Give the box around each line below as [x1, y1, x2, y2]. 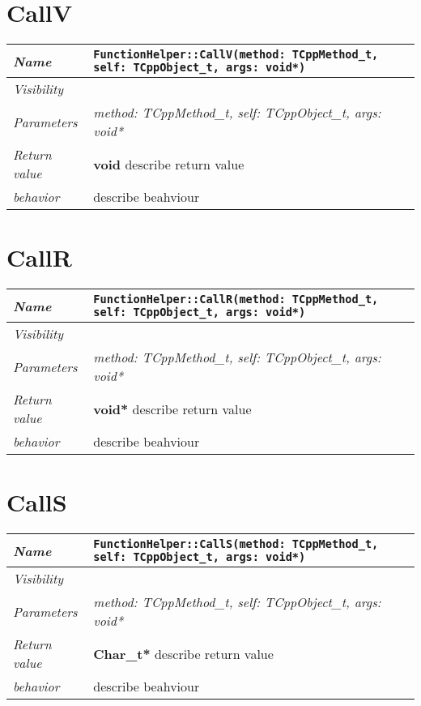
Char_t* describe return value [93, 644, 274, 663]
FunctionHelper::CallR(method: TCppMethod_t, [93, 293, 379, 306]
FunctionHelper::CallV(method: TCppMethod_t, [93, 48, 379, 62]
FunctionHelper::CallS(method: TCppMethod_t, [93, 537, 379, 551]
